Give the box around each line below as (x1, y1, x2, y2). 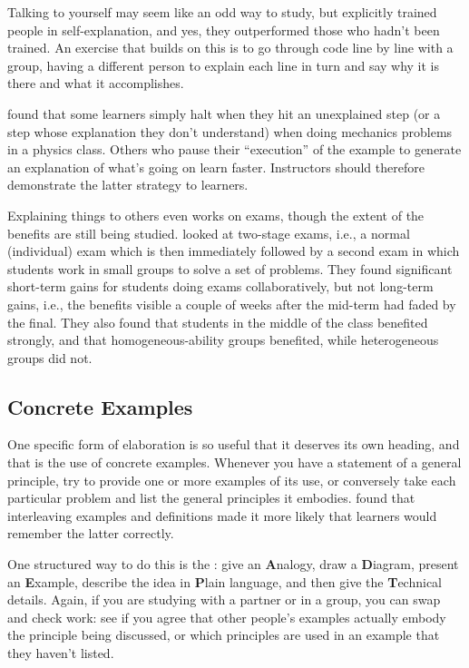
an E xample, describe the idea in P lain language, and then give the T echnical (7, 572, 443, 591)
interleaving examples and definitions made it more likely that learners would (7, 506, 437, 525)
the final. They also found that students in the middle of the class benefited (7, 312, 428, 331)
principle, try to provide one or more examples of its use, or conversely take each (7, 470, 456, 489)
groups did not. (7, 348, 93, 367)
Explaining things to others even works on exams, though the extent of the (7, 205, 425, 224)
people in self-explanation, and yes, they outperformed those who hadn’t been (7, 20, 440, 39)
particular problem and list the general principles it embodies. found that (7, 488, 415, 507)
